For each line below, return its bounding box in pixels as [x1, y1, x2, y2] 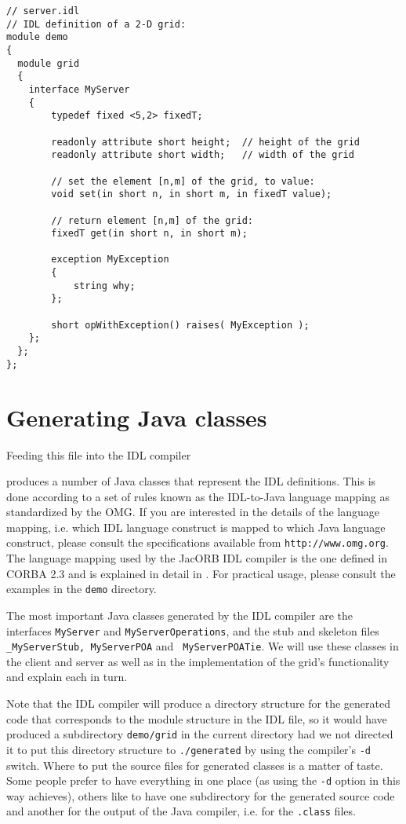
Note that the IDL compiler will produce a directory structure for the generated [6, 695, 390, 712]
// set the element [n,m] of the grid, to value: [51, 175, 315, 187]
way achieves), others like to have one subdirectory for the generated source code [6, 787, 395, 804]
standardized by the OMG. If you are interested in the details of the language [6, 504, 380, 520]
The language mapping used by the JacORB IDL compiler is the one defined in [6, 550, 388, 566]
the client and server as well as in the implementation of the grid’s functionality [6, 653, 390, 669]
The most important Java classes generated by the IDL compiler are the [6, 606, 353, 623]
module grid [17, 57, 80, 69]
